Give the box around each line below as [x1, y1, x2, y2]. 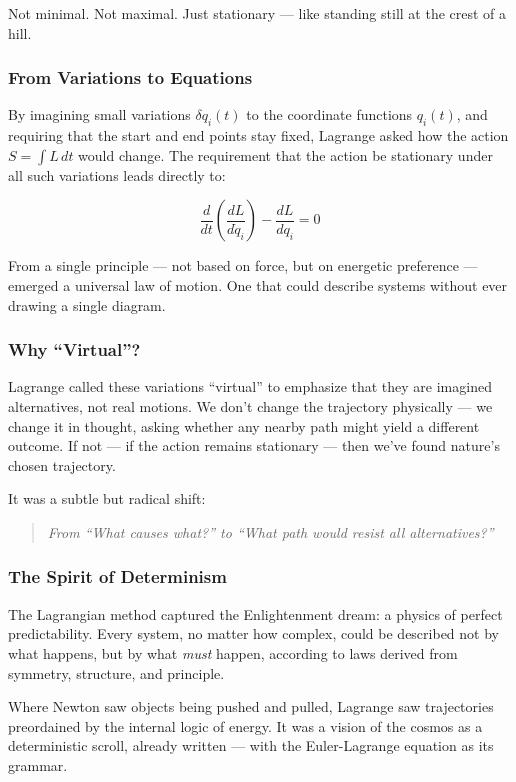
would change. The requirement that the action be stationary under [78, 144, 493, 165]
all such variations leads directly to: [8, 164, 226, 185]
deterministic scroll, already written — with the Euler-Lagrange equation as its [8, 735, 494, 756]
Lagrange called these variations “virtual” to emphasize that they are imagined [8, 376, 492, 397]
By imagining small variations [8, 104, 191, 125]
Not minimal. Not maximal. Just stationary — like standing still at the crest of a [8, 3, 507, 23]
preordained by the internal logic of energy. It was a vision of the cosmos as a [8, 715, 483, 736]
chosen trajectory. [8, 454, 116, 475]
